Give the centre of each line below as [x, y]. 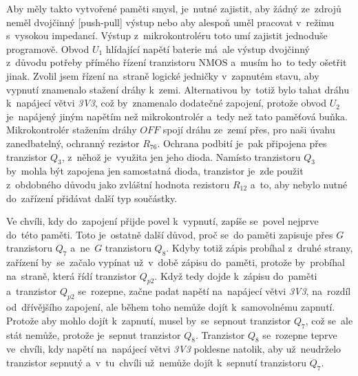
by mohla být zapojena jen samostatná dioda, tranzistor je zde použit [155, 171]
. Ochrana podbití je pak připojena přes [242, 143]
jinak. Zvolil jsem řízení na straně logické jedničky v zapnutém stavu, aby [163, 75]
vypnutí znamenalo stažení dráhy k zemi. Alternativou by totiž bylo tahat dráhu [178, 89]
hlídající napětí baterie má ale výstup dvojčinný [208, 48]
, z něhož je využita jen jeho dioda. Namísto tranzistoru [181, 156]
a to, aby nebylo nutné [299, 184]
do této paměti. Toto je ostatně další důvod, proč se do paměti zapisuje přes [170, 234]
